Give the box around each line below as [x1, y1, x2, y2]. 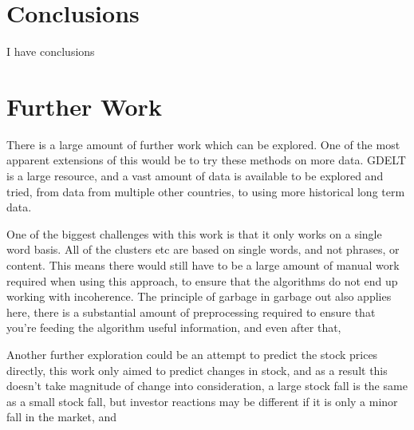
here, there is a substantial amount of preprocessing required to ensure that [6, 303, 376, 320]
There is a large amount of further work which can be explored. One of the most [6, 136, 400, 152]
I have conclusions [6, 43, 95, 60]
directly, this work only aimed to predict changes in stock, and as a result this [6, 361, 388, 378]
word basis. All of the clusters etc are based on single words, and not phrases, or [6, 241, 400, 258]
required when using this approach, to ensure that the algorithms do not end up [6, 272, 398, 289]
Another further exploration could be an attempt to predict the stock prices [6, 345, 378, 362]
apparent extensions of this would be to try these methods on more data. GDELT [6, 152, 406, 168]
